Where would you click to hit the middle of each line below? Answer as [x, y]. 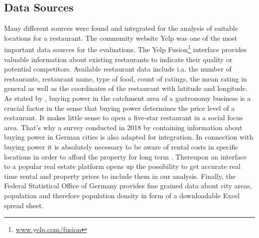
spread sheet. [24, 205]
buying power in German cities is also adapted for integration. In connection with [129, 137]
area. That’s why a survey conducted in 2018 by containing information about [123, 127]
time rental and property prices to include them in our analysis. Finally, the [120, 176]
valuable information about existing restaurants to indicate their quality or [118, 59]
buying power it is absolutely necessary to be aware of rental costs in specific [121, 146]
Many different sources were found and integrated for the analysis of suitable [121, 28]
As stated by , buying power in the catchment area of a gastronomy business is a [128, 98]
